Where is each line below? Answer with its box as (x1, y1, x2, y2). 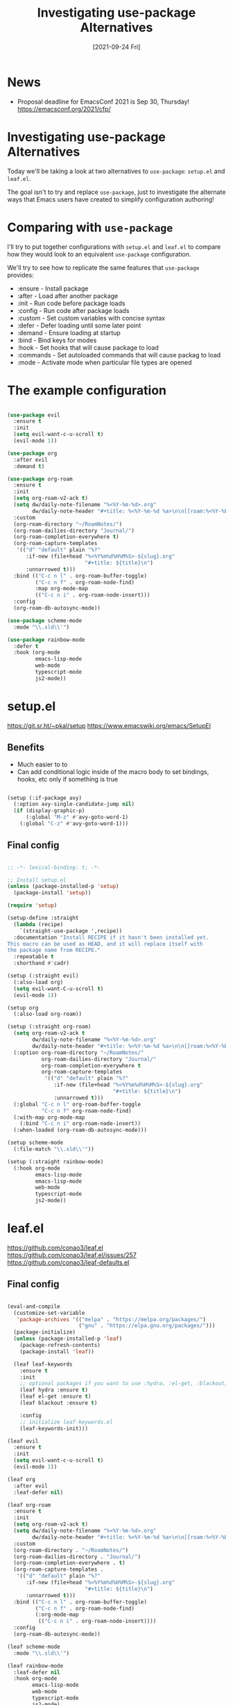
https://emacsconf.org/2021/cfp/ (17, 104, 111, 113)
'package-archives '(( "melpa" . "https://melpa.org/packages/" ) (16, 1316, 207, 1323)
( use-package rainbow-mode (7, 636, 85, 643)
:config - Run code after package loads (17, 306, 130, 314)
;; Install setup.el (7, 876, 67, 884)
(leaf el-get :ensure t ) (19, 1393, 92, 1400)
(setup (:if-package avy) (7, 794, 82, 801)
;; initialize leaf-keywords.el (19, 1419, 113, 1425)
